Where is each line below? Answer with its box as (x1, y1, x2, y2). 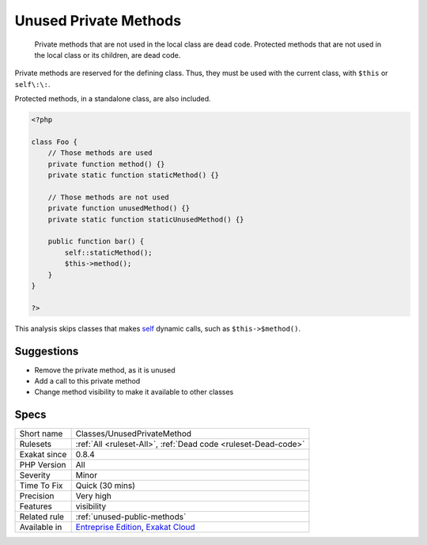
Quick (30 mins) (75, 480, 136, 491)
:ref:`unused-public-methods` (75, 511, 187, 522)
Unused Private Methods (14, 12, 182, 29)
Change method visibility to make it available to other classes (34, 388, 234, 397)
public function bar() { (47, 237, 145, 246)
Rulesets (19, 439, 51, 450)
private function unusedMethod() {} (47, 204, 190, 213)
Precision (19, 490, 55, 501)
